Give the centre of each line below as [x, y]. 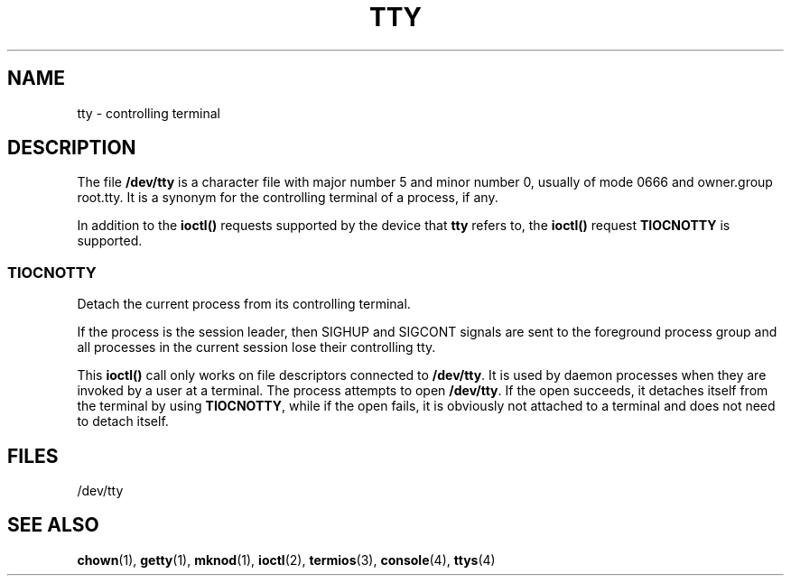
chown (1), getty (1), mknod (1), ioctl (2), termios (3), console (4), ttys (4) [286, 560]
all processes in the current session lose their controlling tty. [256, 347]
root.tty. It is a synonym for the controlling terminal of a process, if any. [288, 198]
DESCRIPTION [72, 148]
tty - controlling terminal [149, 113]
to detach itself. [123, 421]
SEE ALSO [53, 525]
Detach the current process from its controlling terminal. [244, 304]
